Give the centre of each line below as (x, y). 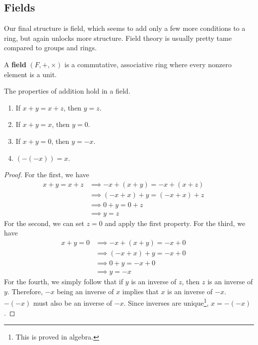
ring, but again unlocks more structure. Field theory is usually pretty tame (118, 38)
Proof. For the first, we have (47, 174)
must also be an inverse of (72, 303)
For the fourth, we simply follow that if (64, 282)
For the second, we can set (44, 223)
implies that (140, 291)
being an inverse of (85, 291)
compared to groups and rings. (50, 48)
